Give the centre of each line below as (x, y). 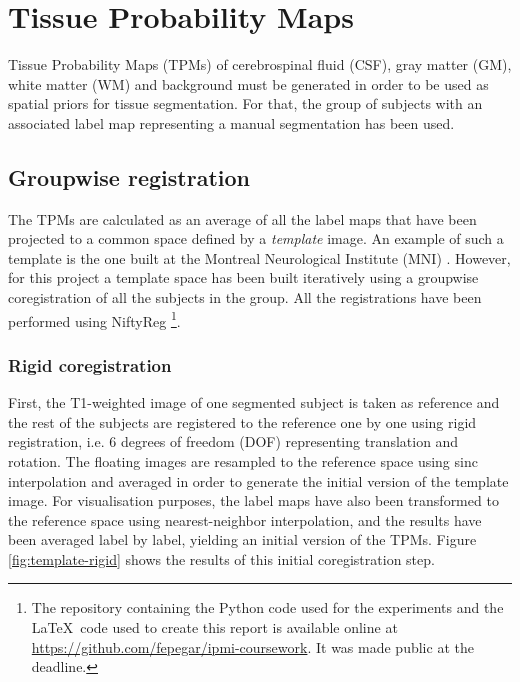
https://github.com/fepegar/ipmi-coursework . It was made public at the (252, 646)
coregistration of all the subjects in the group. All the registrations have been (245, 297)
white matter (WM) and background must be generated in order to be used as (248, 83)
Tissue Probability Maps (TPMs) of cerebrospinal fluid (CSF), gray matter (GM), (260, 64)
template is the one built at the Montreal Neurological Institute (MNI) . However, (259, 257)
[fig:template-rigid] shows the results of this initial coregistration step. (221, 558)
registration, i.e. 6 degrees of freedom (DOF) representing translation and (233, 441)
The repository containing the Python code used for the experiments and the (267, 607)
